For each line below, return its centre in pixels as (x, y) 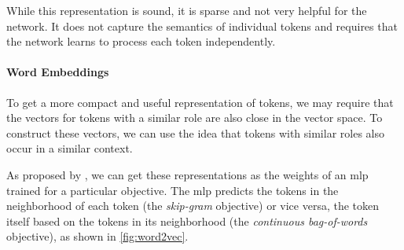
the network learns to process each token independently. (141, 41)
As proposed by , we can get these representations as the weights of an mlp (187, 174)
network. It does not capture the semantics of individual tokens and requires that (202, 26)
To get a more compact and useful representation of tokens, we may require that (200, 102)
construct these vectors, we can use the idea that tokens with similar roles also (195, 132)
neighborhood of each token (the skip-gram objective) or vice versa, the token (193, 206)
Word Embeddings (58, 72)
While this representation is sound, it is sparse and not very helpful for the (187, 10)
